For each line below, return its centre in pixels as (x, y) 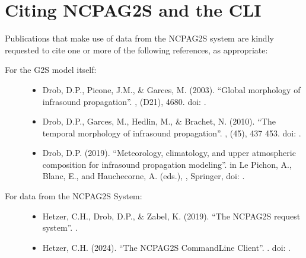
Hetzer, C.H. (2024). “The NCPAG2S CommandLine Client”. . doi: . (166, 247)
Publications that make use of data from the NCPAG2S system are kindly (139, 38)
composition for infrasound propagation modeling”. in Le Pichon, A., (167, 164)
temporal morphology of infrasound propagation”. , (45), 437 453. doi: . (172, 133)
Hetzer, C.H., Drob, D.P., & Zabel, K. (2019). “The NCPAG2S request (171, 216)
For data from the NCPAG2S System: (74, 196)
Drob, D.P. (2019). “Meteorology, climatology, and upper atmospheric (169, 153)
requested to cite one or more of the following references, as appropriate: (136, 50)
